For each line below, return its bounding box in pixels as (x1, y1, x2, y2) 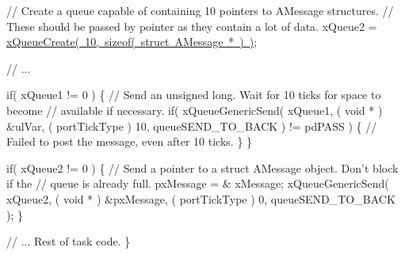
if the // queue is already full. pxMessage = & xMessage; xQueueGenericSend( (6, 175, 389, 192)
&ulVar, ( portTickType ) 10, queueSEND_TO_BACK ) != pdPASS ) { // (6, 117, 377, 134)
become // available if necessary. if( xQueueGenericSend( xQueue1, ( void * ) (6, 101, 383, 118)
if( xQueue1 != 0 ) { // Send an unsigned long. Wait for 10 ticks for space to (6, 86, 381, 103)
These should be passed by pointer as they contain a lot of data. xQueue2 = (6, 17, 377, 34)
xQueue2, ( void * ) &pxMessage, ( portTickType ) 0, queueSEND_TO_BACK (6, 190, 395, 207)
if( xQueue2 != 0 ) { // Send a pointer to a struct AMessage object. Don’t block (6, 159, 399, 176)
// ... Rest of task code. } (6, 233, 131, 249)
